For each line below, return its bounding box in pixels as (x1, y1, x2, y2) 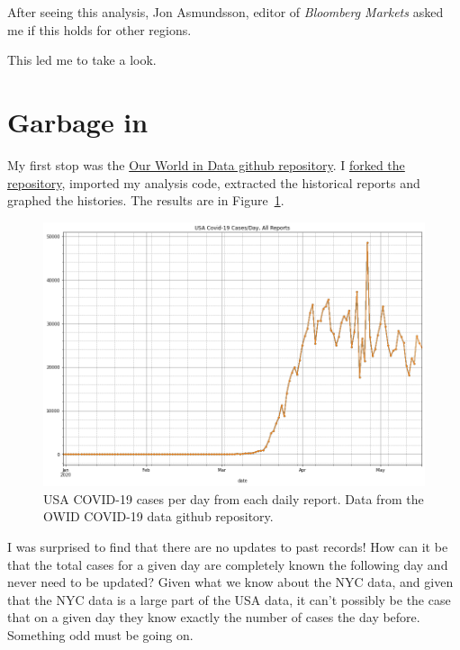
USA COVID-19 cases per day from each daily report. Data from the (43, 489, 424, 508)
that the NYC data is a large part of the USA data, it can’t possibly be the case (7, 590, 451, 609)
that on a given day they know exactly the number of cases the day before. (7, 608, 420, 627)
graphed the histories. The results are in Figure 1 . (7, 191, 284, 210)
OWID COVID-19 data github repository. (43, 507, 274, 526)
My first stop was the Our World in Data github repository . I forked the (7, 155, 405, 174)
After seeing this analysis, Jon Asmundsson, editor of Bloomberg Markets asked (7, 3, 444, 21)
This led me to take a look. (7, 50, 157, 69)
